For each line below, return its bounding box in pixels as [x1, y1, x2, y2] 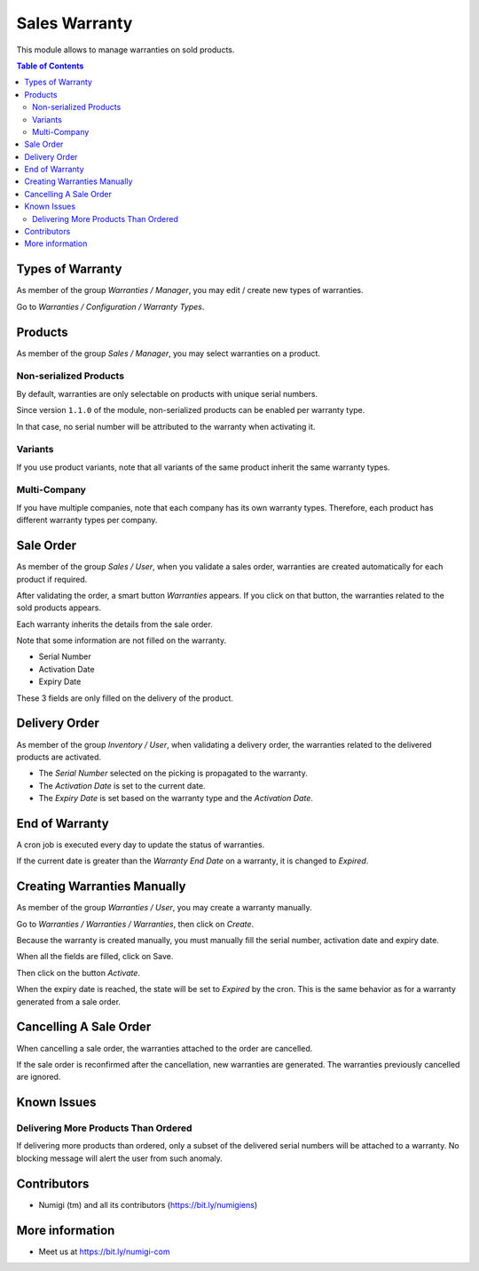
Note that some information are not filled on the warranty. [16, 635, 227, 646]
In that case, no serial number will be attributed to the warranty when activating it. [16, 421, 316, 432]
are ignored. [16, 1071, 61, 1083]
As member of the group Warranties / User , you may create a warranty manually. [16, 902, 312, 913]
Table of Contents [16, 60, 84, 71]
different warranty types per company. [16, 515, 158, 526]
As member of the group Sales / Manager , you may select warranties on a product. [16, 347, 321, 359]
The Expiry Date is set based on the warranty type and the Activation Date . [38, 793, 314, 804]
